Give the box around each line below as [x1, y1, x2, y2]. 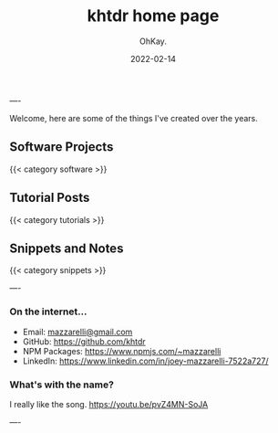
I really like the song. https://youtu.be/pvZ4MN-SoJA [9, 398, 209, 409]
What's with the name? [9, 378, 114, 391]
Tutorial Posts [9, 190, 90, 206]
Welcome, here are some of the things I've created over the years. [9, 112, 258, 123]
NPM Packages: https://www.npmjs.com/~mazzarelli [22, 345, 221, 356]
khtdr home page [87, 5, 220, 26]
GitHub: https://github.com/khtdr [22, 335, 146, 347]
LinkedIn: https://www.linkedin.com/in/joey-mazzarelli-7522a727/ [22, 355, 269, 366]
